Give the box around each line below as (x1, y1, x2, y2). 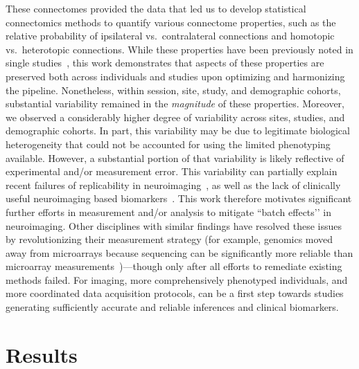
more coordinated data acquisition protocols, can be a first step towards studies (6, 286, 344, 300)
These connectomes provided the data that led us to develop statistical (6, 1, 306, 15)
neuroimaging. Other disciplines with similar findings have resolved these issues (6, 218, 342, 233)
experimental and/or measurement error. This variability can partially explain (6, 164, 338, 179)
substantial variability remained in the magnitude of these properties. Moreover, (6, 96, 345, 111)
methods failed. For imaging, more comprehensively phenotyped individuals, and (6, 272, 348, 287)
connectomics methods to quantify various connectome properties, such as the (6, 15, 336, 29)
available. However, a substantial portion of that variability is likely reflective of (6, 150, 344, 165)
